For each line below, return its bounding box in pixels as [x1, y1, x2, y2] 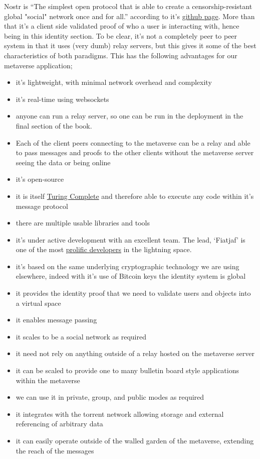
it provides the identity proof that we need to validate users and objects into [16, 288, 251, 298]
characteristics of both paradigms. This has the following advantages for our [4, 50, 237, 60]
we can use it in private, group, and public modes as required [16, 392, 204, 402]
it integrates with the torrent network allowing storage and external [16, 408, 224, 419]
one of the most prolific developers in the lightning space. [16, 244, 192, 255]
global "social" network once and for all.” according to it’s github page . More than [4, 11, 255, 21]
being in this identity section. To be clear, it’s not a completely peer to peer [4, 30, 237, 41]
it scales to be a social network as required [16, 331, 146, 341]
